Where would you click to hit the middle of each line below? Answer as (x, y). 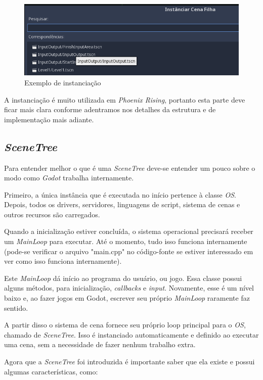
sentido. (16, 307)
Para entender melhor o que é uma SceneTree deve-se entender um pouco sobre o (130, 168)
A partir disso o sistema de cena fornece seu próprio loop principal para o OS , (125, 325)
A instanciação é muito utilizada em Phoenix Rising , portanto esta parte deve (125, 99)
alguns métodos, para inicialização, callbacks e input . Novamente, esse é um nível (129, 288)
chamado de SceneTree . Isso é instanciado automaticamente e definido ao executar (131, 334)
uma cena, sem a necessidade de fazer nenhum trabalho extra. (100, 344)
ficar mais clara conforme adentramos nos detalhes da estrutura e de (110, 109)
